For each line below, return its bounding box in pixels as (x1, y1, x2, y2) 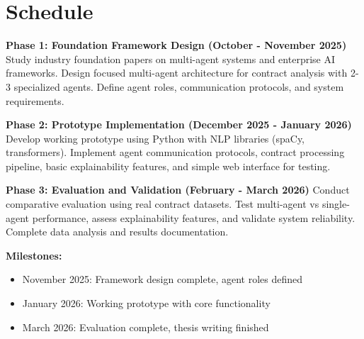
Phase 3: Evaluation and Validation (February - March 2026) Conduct (6, 182, 350, 197)
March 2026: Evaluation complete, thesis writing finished (22, 319, 269, 334)
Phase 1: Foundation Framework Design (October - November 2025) (6, 38, 347, 52)
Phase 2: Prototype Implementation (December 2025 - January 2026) (6, 117, 352, 132)
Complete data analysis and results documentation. (6, 224, 229, 239)
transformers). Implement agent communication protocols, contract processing (6, 145, 345, 160)
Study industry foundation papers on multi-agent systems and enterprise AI (6, 51, 335, 66)
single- (322, 196, 350, 211)
